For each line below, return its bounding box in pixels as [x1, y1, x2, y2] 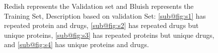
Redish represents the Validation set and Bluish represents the [4, 1, 194, 11]
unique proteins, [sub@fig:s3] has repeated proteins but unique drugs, [4, 29, 215, 40]
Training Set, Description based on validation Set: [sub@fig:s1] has [4, 10, 206, 21]
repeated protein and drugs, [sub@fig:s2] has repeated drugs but [4, 20, 199, 30]
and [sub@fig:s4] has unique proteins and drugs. [4, 39, 149, 50]
